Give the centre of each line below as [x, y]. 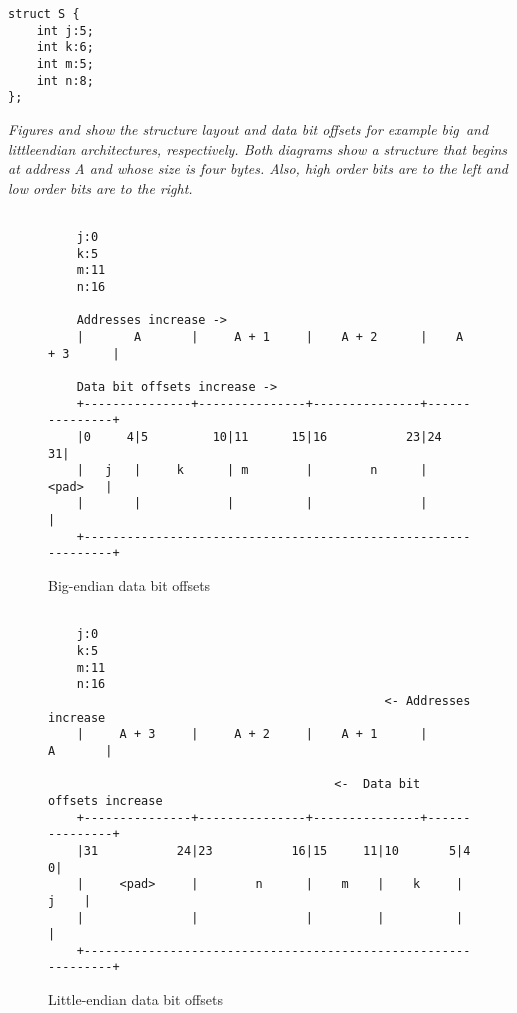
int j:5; [65, 30]
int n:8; [65, 80]
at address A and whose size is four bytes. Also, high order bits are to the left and [258, 168]
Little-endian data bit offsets [135, 999]
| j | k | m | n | [252, 470]
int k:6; [65, 47]
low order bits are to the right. [100, 187]
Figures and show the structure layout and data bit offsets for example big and [248, 128]
